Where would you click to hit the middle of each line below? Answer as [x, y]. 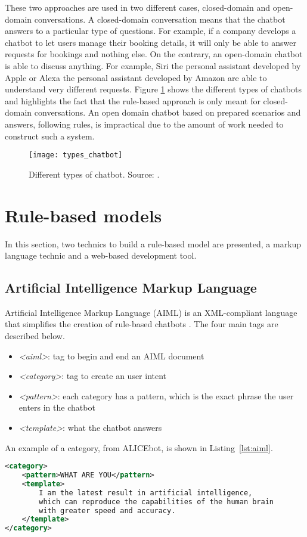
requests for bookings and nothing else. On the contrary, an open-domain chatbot [154, 54]
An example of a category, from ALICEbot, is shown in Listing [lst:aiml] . [139, 447]
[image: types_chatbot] [76, 155]
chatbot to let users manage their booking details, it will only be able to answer [151, 42]
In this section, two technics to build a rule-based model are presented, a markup [153, 243]
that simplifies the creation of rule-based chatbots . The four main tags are [142, 324]
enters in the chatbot [57, 407]
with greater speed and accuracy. [107, 510]
